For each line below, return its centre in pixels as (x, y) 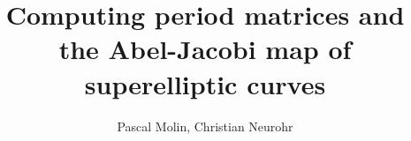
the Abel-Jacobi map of (205, 49)
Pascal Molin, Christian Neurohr (205, 126)
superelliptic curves (205, 83)
